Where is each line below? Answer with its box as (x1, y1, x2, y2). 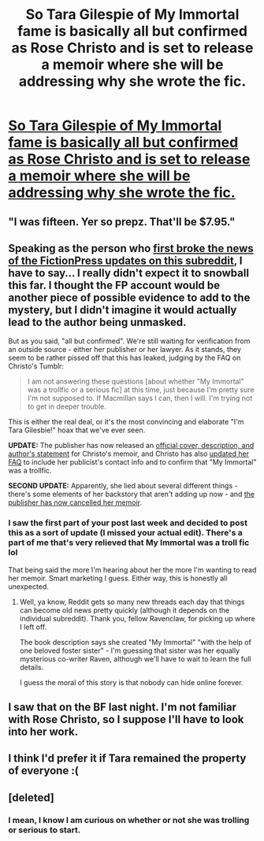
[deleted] (8, 791, 55, 804)
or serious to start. (8, 824, 81, 835)
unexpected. (8, 581, 49, 591)
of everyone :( (8, 764, 79, 777)
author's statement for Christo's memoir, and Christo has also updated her (8, 449, 250, 458)
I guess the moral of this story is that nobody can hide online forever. (19, 677, 244, 687)
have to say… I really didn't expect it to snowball (8, 266, 250, 280)
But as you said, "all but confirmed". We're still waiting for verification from (8, 336, 251, 346)
